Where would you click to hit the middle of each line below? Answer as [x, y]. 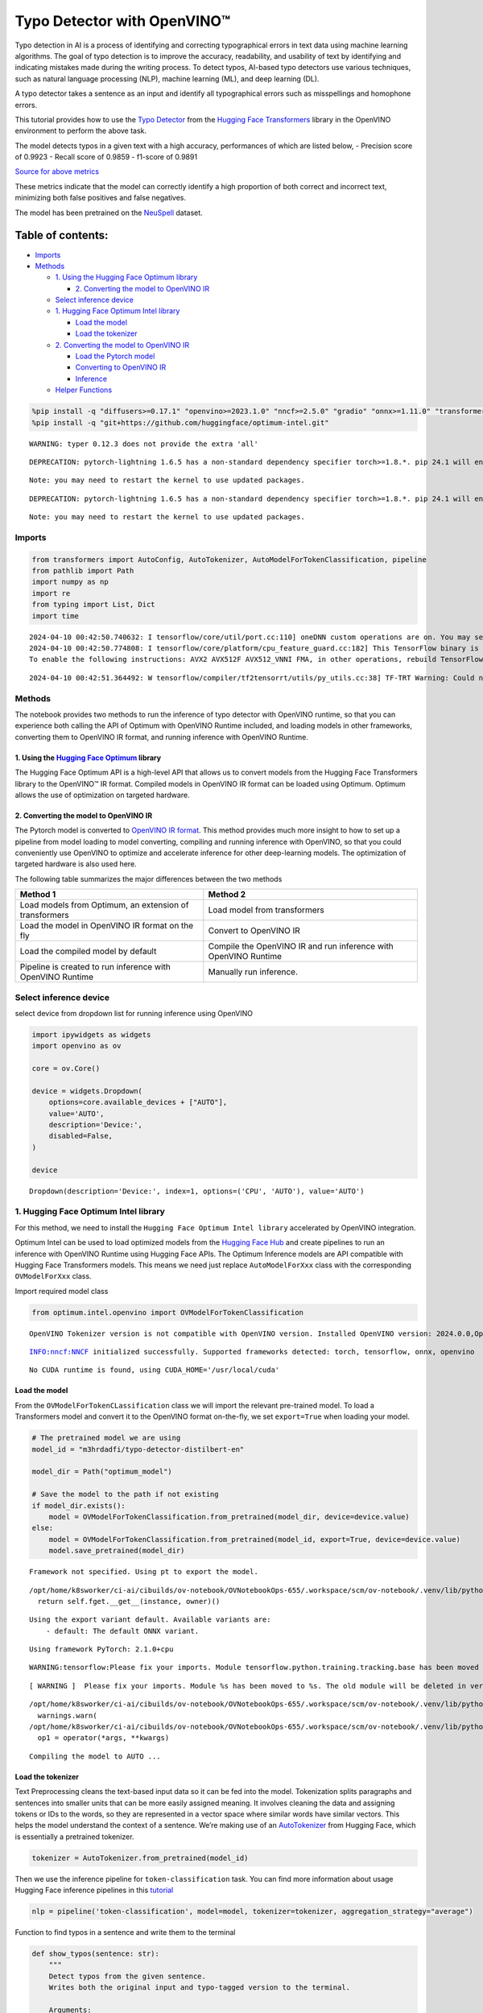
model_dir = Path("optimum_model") [102, 1472]
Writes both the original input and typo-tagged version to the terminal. [199, 1988]
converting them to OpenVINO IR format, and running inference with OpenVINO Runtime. [162, 737]
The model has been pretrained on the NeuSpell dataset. [109, 213]
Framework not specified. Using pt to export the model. [144, 1572]
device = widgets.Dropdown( [87, 1091]
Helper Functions [84, 390]
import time [56, 616]
